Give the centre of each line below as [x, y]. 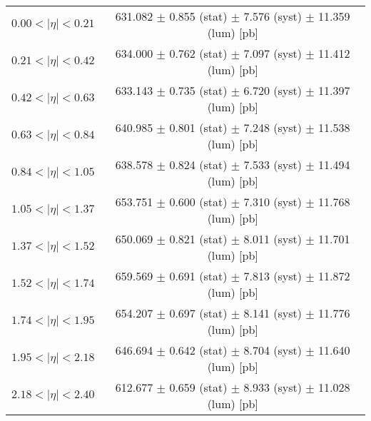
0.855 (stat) [198, 16]
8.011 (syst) [273, 239]
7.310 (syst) [273, 202]
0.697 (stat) [198, 313]
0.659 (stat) [198, 387]
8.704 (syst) [273, 350]
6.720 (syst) [273, 90]
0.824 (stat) [198, 164]
